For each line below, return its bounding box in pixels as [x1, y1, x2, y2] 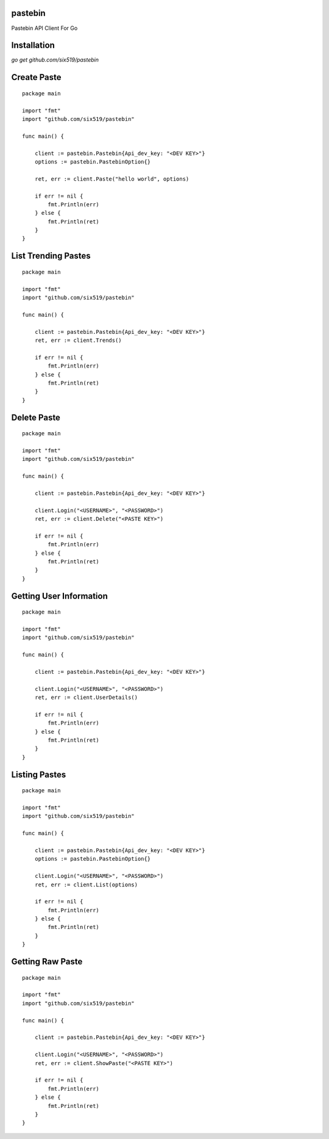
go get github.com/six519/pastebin [11, 56, 99, 63]
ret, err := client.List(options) [34, 881, 138, 888]
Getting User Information [11, 591, 108, 601]
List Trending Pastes [11, 251, 91, 261]
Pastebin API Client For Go [11, 24, 78, 32]
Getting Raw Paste [11, 956, 83, 967]
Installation [11, 40, 55, 51]
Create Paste [11, 72, 62, 82]
